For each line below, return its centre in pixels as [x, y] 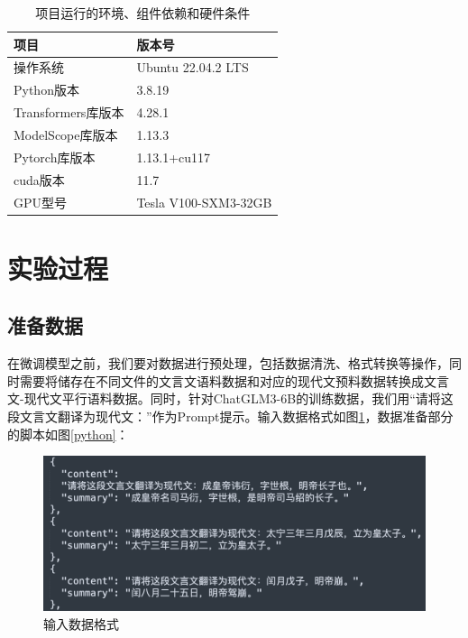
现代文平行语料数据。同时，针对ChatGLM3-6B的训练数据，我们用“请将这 [239, 398]
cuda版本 [39, 179]
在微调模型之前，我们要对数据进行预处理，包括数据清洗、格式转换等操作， [228, 363]
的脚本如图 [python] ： [68, 434]
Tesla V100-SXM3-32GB [204, 202]
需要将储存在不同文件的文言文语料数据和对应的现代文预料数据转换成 [221, 380]
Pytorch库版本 [55, 157]
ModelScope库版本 [66, 134]
